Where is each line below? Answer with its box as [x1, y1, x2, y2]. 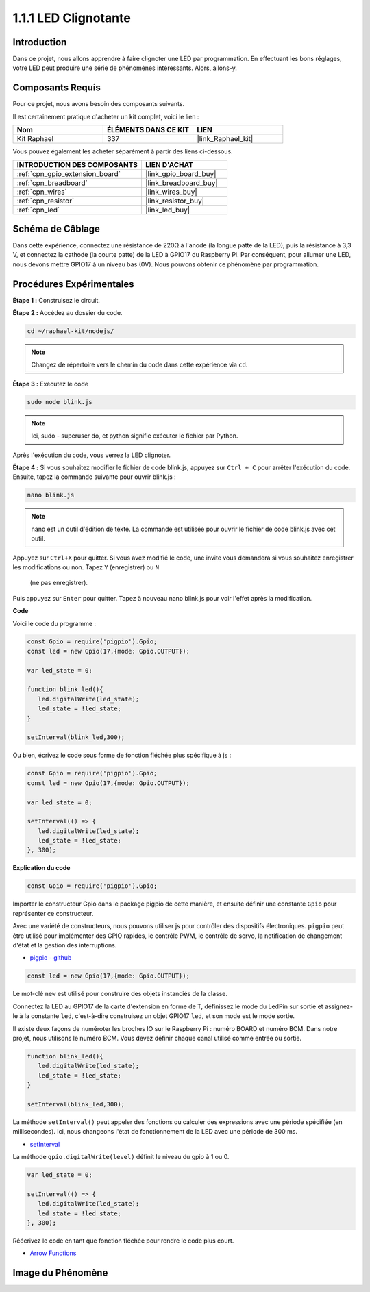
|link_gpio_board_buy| [145, 169, 217, 178]
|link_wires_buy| [145, 187, 198, 197]
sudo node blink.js [27, 398, 92, 406]
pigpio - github [29, 954, 72, 962]
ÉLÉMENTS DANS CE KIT [106, 125, 190, 135]
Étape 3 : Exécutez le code [12, 380, 89, 388]
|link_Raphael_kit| [197, 134, 254, 144]
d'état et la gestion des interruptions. [12, 941, 117, 949]
